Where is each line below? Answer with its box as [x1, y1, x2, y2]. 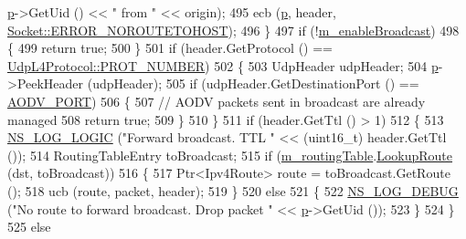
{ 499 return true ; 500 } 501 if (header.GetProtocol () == [7, 38, 333, 57]
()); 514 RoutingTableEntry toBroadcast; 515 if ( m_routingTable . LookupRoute [7, 145, 453, 164]
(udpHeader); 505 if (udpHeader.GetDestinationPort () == [87, 74, 419, 93]
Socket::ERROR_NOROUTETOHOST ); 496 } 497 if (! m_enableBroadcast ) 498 [7, 20, 460, 39]
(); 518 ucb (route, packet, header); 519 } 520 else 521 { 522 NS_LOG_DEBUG [7, 181, 459, 200]
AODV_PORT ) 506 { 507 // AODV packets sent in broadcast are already [7, 91, 426, 110]
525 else [7, 217, 51, 236]
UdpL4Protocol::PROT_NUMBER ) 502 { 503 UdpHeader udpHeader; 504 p [7, 56, 439, 75]
